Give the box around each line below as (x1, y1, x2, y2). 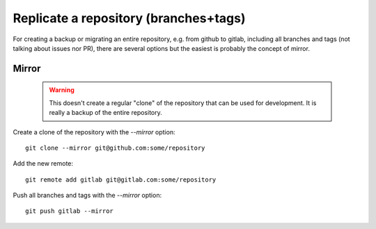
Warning (49, 86, 75, 94)
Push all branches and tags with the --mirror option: (13, 191, 162, 200)
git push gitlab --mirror (25, 207, 114, 215)
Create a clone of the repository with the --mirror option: (13, 127, 175, 136)
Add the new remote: (13, 159, 73, 168)
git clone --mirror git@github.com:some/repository (25, 143, 205, 152)
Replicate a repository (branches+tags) (13, 10, 246, 26)
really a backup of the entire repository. (49, 109, 163, 117)
